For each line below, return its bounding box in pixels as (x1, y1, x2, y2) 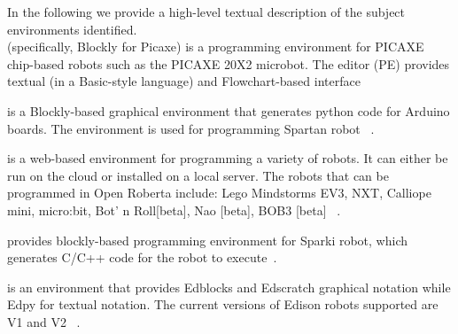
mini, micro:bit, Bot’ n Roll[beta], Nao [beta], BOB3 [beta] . (7, 200, 341, 219)
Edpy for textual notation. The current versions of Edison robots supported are (7, 295, 439, 314)
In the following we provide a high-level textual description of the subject (7, 3, 406, 20)
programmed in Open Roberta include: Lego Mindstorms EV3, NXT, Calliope (7, 183, 431, 202)
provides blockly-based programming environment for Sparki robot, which (7, 230, 408, 249)
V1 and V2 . (7, 312, 81, 330)
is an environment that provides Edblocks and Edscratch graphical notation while (7, 277, 451, 296)
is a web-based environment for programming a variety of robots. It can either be (7, 149, 448, 167)
